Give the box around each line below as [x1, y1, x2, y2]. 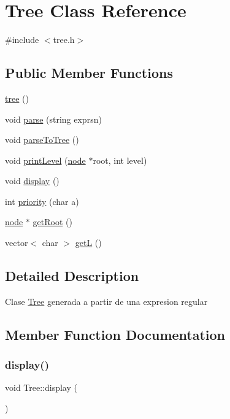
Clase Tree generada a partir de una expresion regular [5, 294, 208, 307]
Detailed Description [5, 266, 139, 285]
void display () [5, 174, 59, 187]
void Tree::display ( [5, 381, 77, 394]
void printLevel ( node [5, 153, 86, 166]
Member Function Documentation [5, 325, 226, 344]
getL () [75, 236, 102, 249]
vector [5, 236, 28, 249]
